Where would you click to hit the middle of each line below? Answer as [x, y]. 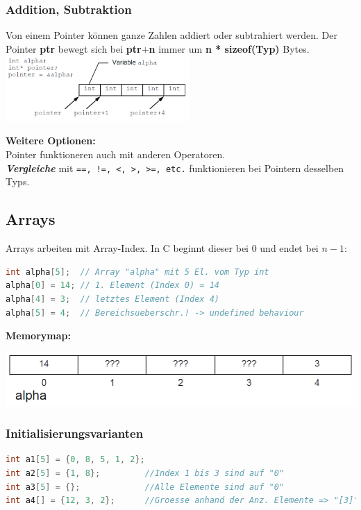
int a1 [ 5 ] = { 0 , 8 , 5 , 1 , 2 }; [75, 460]
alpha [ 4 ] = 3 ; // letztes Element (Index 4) [112, 299]
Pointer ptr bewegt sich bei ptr [74, 48]
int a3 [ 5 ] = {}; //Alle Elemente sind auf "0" [145, 487]
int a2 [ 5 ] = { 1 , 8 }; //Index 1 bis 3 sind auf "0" [145, 473]
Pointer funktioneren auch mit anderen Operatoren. [116, 154]
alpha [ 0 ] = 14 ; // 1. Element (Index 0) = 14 [112, 286]
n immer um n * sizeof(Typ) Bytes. [229, 48]
